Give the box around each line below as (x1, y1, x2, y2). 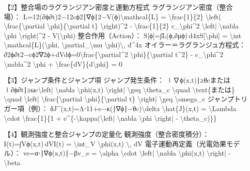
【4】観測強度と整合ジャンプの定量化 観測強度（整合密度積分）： (4, 129, 209, 139)
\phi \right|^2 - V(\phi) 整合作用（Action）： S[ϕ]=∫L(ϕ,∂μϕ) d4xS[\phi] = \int (4, 30, 241, 40)
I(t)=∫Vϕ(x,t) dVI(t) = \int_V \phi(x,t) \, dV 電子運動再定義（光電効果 (4, 138, 226, 148)
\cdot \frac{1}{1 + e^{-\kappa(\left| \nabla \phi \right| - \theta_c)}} (4, 113, 217, 123)
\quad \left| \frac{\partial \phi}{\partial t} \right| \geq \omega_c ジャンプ (4, 94, 234, 104)
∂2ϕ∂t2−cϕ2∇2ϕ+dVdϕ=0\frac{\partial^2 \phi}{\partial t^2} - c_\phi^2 (4, 49, 223, 59)
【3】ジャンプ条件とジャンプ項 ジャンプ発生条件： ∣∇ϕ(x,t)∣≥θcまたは (4, 75, 231, 85)
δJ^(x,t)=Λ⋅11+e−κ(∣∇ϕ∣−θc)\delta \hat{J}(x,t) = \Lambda (50, 103, 236, 113)
